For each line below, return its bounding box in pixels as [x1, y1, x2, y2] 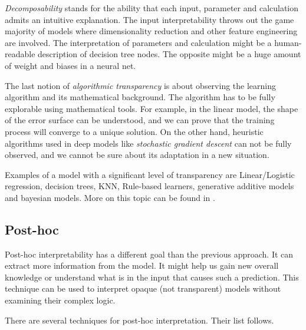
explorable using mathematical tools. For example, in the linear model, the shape [5, 102, 298, 114]
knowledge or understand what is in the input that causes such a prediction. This [5, 270, 299, 283]
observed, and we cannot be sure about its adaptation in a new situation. [5, 148, 269, 161]
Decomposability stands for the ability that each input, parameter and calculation [5, 2, 299, 14]
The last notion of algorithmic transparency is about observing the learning [5, 79, 276, 91]
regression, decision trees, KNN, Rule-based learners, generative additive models [5, 180, 294, 192]
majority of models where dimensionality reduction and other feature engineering [5, 25, 298, 37]
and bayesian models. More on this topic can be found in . [5, 191, 215, 203]
